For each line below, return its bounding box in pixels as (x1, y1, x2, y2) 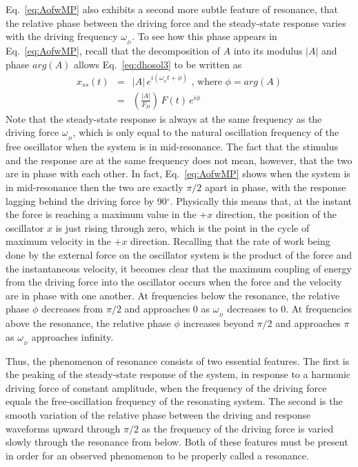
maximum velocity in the (6, 234, 111, 248)
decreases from (41, 301, 103, 316)
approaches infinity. (31, 329, 114, 344)
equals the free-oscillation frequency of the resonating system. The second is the (6, 394, 343, 408)
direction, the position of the (215, 207, 337, 221)
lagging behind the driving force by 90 (6, 193, 167, 208)
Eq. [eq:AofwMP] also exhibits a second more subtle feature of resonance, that (6, 2, 338, 16)
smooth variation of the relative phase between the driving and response (6, 408, 311, 422)
